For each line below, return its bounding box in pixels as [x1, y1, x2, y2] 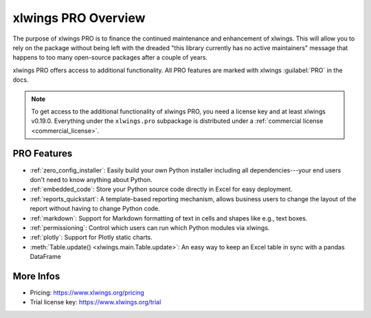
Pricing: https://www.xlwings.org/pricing [30, 288, 144, 297]
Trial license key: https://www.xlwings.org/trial [30, 298, 161, 306]
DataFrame [30, 253, 61, 261]
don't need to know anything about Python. [30, 175, 153, 183]
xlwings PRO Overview [12, 10, 146, 25]
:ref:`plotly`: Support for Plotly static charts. [30, 234, 153, 242]
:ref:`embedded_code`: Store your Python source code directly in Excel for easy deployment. [30, 185, 293, 194]
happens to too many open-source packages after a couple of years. [12, 54, 208, 62]
